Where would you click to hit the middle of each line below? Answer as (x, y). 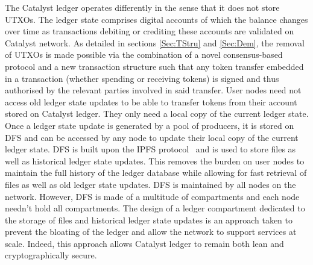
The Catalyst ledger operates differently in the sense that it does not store (142, 7)
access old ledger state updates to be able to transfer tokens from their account (151, 101)
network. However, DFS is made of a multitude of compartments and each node (152, 196)
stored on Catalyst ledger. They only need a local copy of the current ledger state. (157, 114)
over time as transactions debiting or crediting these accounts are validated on (150, 31)
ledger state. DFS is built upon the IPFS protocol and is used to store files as (150, 149)
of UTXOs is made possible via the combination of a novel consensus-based (144, 55)
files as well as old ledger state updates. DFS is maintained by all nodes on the (150, 184)
